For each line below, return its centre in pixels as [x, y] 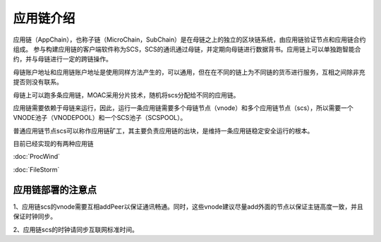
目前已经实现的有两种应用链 [53, 144]
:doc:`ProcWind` [36, 157]
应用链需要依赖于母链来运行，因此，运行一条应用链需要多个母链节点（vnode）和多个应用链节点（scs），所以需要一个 [183, 108]
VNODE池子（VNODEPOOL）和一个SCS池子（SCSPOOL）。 [100, 118]
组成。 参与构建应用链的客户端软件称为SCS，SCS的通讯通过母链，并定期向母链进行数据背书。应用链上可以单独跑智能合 [187, 49]
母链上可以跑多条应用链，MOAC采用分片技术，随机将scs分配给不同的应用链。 [126, 95]
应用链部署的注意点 [55, 189]
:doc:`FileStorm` [36, 169]
